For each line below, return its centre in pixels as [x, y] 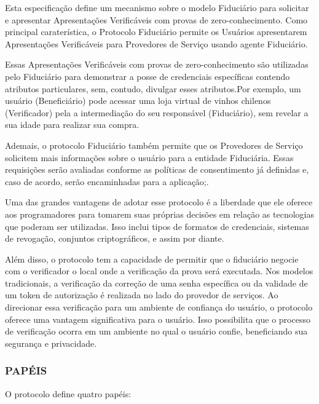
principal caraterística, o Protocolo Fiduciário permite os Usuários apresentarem [156, 32]
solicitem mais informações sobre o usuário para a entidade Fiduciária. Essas [149, 157]
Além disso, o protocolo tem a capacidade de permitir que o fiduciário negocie [152, 259]
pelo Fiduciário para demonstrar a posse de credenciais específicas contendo [148, 76]
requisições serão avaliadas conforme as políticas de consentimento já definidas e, [157, 169]
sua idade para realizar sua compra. [72, 125]
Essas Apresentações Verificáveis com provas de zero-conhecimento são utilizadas [157, 64]
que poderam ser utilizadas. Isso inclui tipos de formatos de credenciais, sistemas [157, 226]
